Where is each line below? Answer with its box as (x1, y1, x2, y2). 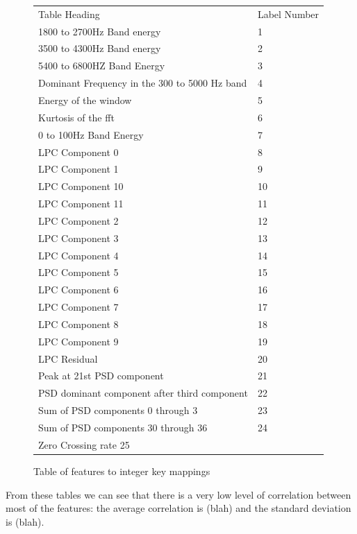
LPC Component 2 (38, 213, 119, 227)
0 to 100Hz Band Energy (38, 127, 144, 141)
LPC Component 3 (38, 230, 119, 245)
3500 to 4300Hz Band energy (38, 41, 161, 55)
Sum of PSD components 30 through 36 (38, 420, 208, 434)
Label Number (257, 6, 319, 21)
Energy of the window (38, 92, 132, 107)
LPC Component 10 (38, 179, 124, 193)
